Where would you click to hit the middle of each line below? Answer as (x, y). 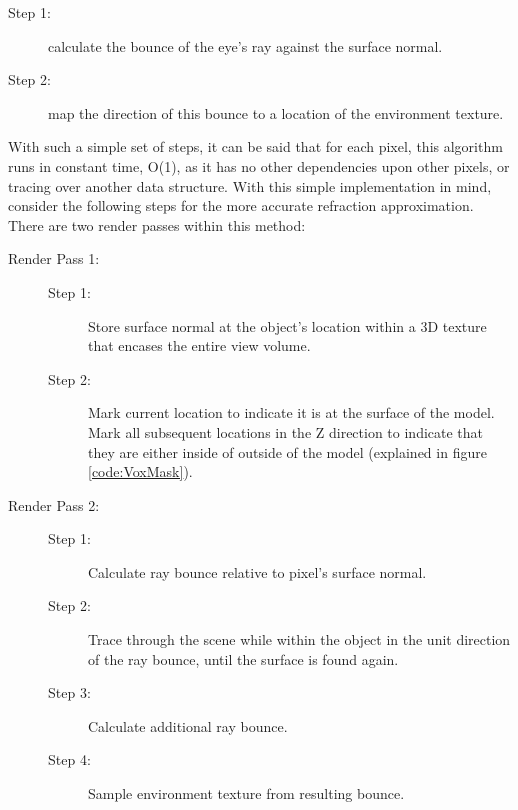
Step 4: (69, 759)
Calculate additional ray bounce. (188, 725)
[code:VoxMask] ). (140, 471)
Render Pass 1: (54, 258)
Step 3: (69, 692)
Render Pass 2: (54, 504)
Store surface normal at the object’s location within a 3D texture (287, 325)
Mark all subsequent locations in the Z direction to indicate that (286, 431)
